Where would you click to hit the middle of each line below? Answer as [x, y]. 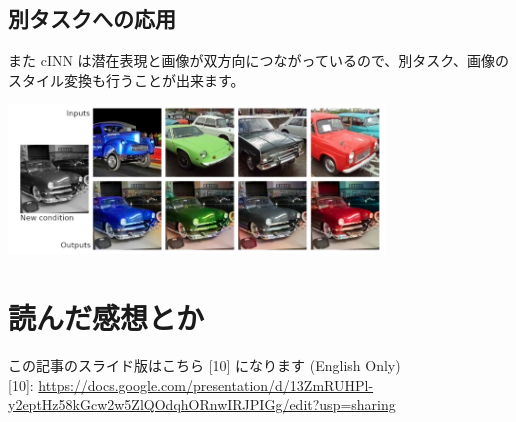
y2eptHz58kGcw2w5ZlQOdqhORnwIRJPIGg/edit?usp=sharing [202, 404]
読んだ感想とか [106, 317]
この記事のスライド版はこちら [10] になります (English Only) [204, 364]
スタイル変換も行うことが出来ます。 [126, 79]
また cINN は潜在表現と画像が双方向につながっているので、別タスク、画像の [259, 60]
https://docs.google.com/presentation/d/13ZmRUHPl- [206, 384]
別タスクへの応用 [92, 18]
